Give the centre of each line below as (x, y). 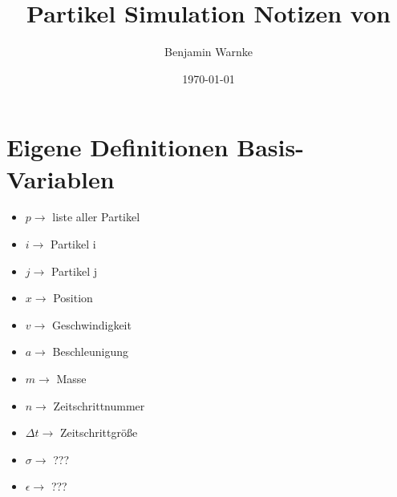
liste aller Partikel (96, 217)
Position (73, 298)
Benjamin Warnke (209, 52)
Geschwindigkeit (91, 324)
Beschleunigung (90, 352)
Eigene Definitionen (117, 147)
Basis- (270, 147)
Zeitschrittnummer (99, 405)
